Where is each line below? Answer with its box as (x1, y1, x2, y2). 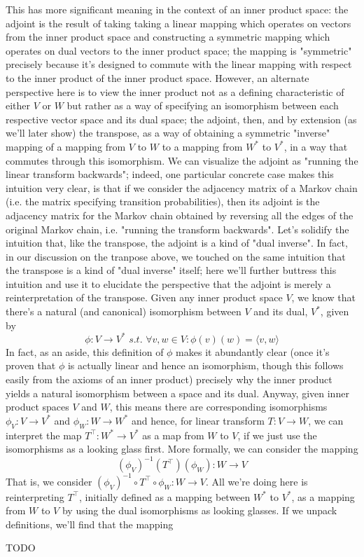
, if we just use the (237, 427, 317, 442)
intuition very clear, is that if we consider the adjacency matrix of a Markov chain (6, 180, 358, 195)
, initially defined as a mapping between (79, 489, 251, 504)
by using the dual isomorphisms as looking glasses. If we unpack (62, 503, 337, 518)
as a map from (142, 427, 204, 442)
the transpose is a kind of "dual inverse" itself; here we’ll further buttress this (6, 263, 337, 277)
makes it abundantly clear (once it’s (176, 344, 330, 359)
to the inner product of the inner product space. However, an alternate (6, 70, 309, 85)
